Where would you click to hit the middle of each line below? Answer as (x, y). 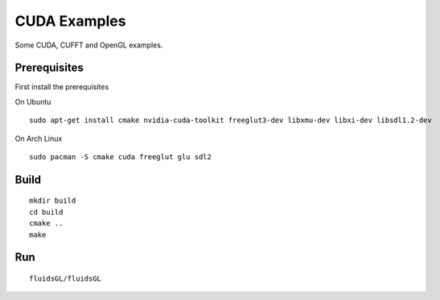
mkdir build (53, 201)
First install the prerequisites (62, 87)
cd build (46, 212)
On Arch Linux (39, 138)
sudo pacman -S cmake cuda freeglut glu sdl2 (121, 157)
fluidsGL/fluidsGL (66, 279)
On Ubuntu (33, 101)
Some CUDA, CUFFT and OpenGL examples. (89, 45)
